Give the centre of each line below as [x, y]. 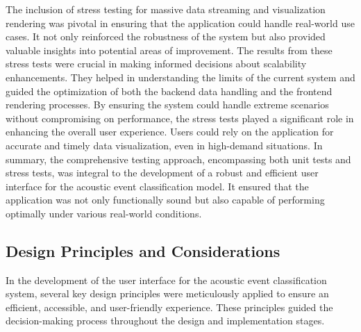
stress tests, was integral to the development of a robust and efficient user [162, 173]
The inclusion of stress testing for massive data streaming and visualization [166, 9]
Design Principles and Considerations [143, 250]
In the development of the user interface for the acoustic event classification [166, 280]
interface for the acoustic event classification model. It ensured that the [157, 186]
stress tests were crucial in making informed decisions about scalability [156, 64]
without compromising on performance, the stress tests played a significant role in [180, 118]
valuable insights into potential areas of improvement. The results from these [169, 50]
